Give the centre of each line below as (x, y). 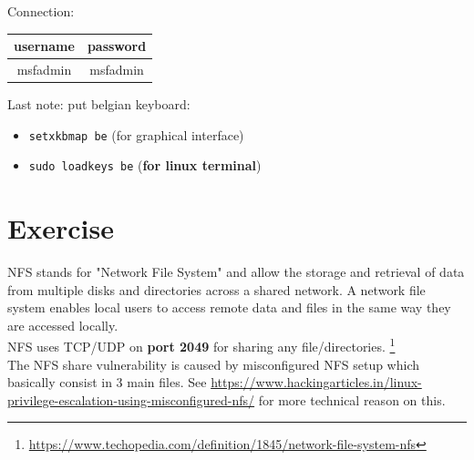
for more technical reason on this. (352, 399)
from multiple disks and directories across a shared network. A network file (216, 289)
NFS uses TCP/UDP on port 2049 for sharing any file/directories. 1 (201, 345)
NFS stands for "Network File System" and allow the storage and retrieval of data (236, 272)
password (117, 46)
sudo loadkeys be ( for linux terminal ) (145, 165)
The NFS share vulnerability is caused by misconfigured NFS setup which (214, 364)
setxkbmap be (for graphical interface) (136, 134)
